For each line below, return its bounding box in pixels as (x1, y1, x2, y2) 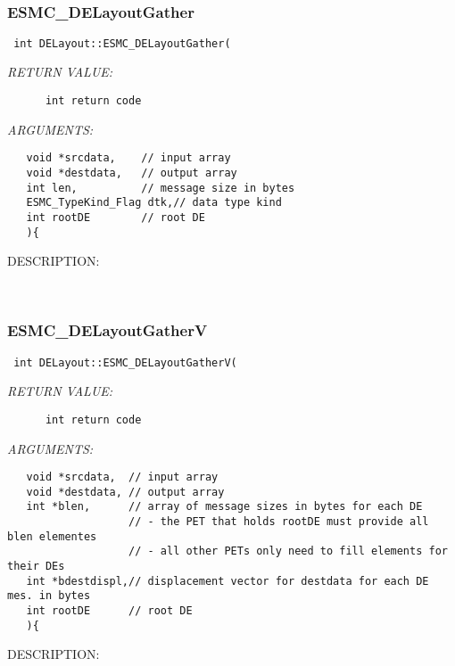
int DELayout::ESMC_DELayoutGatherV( (13, 356, 237, 369)
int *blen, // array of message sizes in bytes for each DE (26, 500, 423, 514)
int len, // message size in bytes (26, 181, 295, 194)
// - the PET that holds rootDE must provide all (128, 515, 429, 529)
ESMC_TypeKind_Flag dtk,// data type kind (26, 196, 282, 210)
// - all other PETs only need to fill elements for (128, 545, 448, 558)
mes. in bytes (7, 589, 91, 603)
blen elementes (7, 530, 97, 543)
